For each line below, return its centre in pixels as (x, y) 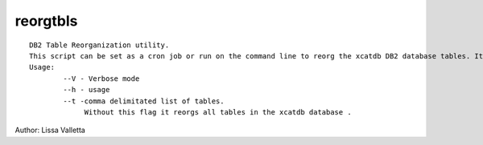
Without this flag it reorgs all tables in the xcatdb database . (218, 112)
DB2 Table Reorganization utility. (99, 45)
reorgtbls (46, 21)
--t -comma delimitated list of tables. (144, 101)
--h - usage (87, 90)
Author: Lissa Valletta (50, 130)
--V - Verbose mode (101, 79)
